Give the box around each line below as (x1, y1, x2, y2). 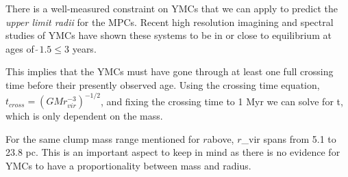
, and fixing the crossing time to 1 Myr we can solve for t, (101, 94, 343, 108)
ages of (5, 41, 34, 55)
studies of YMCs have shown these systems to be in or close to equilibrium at (5, 28, 332, 42)
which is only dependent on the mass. (5, 109, 163, 123)
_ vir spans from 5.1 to (241, 131, 336, 146)
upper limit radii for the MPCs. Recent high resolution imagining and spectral (5, 14, 334, 29)
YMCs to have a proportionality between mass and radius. (5, 158, 251, 172)
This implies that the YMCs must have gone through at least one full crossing (5, 64, 334, 79)
